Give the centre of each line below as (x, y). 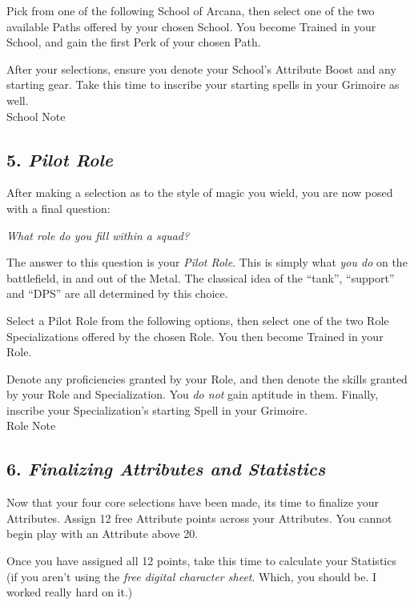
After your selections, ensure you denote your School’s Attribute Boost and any (201, 68)
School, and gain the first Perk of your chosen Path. (134, 42)
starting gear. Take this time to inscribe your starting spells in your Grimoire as (203, 84)
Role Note (31, 425)
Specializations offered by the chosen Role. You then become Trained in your (195, 336)
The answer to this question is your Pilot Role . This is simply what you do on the (207, 262)
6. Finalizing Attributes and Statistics (166, 469)
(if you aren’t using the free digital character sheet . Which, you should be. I (192, 576)
